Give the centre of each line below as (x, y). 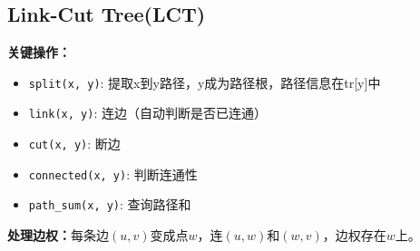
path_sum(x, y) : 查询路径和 (110, 204)
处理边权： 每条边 (58, 235)
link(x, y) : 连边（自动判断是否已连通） (147, 113)
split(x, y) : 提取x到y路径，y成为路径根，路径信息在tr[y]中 (205, 82)
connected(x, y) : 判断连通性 (113, 174)
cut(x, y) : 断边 (74, 144)
